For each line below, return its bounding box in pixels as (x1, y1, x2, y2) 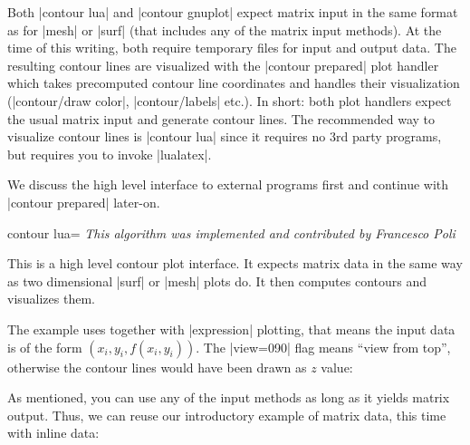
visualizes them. (7, 289, 95, 308)
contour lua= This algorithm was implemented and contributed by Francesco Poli (7, 223, 456, 242)
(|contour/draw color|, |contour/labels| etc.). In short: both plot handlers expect (7, 91, 452, 110)
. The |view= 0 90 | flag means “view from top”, (196, 337, 451, 356)
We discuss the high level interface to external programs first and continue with (7, 175, 449, 194)
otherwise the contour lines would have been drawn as (7, 357, 307, 376)
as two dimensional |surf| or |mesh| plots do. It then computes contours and (7, 271, 427, 290)
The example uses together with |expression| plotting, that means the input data (7, 319, 456, 338)
